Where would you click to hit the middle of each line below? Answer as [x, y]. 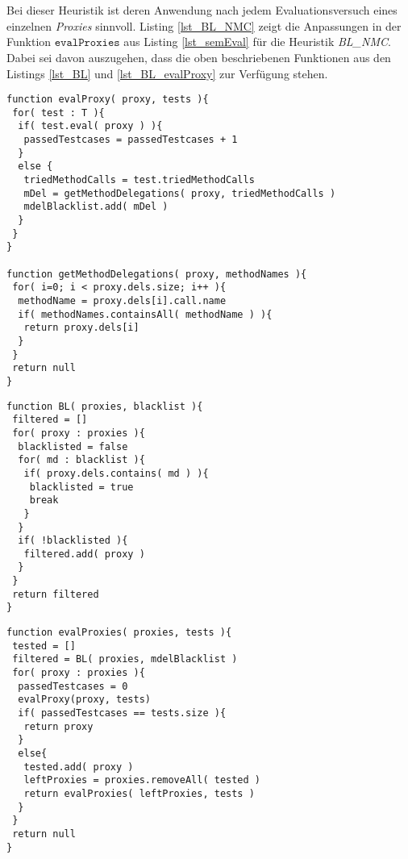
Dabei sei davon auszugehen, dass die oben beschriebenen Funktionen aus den [199, 57]
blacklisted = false [73, 446]
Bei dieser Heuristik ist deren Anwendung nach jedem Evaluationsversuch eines [202, 10]
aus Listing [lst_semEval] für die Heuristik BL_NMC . [257, 42]
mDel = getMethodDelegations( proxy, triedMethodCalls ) [180, 193]
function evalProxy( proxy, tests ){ [108, 100]
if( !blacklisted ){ [73, 541]
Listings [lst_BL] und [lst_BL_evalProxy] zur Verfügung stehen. [167, 73]
